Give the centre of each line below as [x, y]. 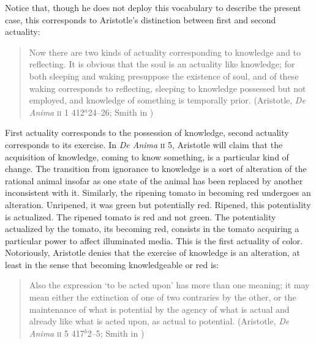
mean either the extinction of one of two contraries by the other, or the [163, 297]
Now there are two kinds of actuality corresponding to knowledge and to [165, 52]
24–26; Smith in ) [121, 112]
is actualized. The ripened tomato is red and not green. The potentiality [141, 216]
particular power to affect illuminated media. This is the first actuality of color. [154, 240]
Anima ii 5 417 [57, 333]
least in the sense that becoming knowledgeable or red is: [112, 264]
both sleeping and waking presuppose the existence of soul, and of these [164, 76]
